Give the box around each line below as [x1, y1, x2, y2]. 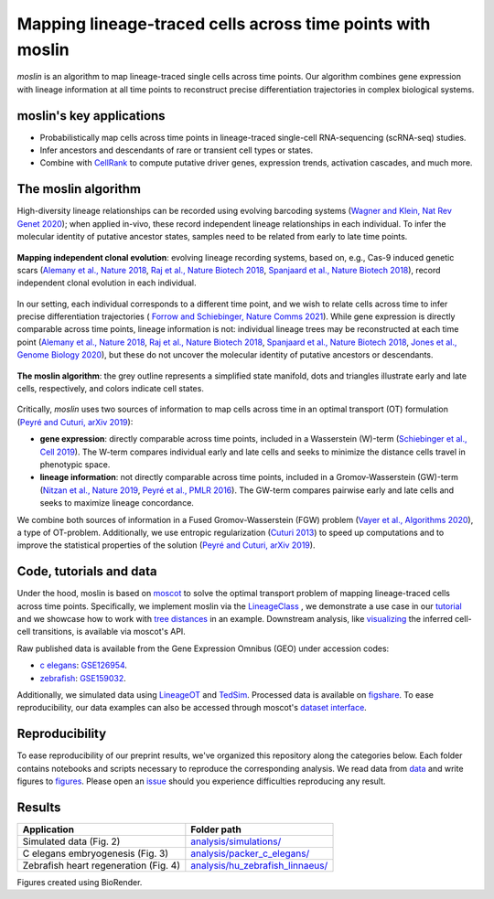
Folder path [190, 823, 242, 836]
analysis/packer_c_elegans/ [190, 847, 310, 860]
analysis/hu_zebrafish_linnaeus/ [190, 859, 328, 872]
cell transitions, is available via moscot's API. [16, 626, 187, 637]
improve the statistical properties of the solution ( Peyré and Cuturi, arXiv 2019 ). [16, 540, 316, 551]
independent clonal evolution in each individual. [16, 277, 197, 288]
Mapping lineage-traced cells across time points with [16, 14, 431, 34]
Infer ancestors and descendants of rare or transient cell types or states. [39, 144, 314, 155]
